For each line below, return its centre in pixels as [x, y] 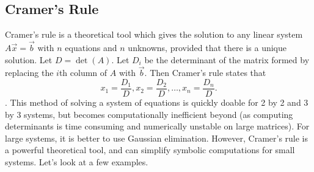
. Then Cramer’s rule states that [205, 73]
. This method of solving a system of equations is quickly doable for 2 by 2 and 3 [157, 102]
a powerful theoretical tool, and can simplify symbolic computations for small [150, 150]
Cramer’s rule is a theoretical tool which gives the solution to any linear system [154, 34]
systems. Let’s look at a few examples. [77, 162]
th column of [83, 73]
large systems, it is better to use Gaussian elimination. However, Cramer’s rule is [157, 138]
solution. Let [29, 59]
